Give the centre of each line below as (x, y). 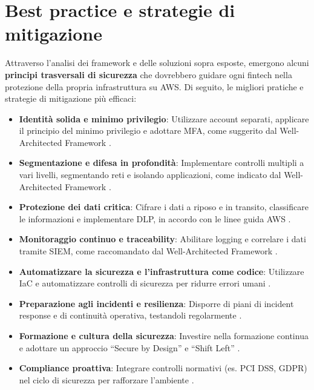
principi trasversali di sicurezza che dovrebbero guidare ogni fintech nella (149, 74)
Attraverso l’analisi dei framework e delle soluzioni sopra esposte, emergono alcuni (157, 63)
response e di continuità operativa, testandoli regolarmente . (130, 315)
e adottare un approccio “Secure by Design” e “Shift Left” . (129, 347)
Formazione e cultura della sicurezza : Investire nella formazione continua (164, 335)
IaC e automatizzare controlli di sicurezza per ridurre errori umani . (145, 283)
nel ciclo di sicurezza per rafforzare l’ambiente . (106, 379)
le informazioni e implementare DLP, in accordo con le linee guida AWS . (155, 218)
